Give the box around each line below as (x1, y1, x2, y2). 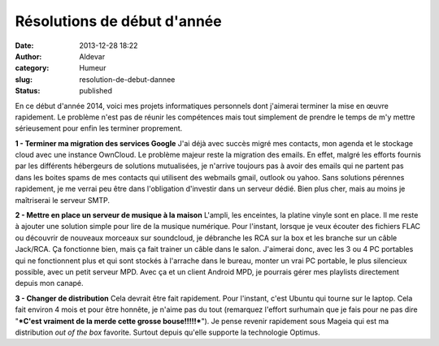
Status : (15, 86, 41, 96)
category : (15, 63, 50, 73)
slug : (15, 74, 33, 84)
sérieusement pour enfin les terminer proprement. (15, 123, 183, 133)
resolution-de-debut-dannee (79, 74, 176, 84)
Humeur (79, 63, 106, 73)
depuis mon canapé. (15, 279, 85, 288)
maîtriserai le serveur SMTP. (15, 195, 110, 205)
